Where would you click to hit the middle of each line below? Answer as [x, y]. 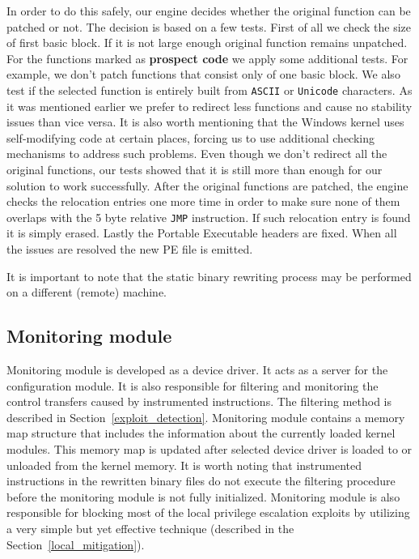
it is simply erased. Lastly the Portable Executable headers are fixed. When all [202, 233]
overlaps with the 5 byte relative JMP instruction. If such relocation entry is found [209, 217]
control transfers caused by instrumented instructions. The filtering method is [199, 401]
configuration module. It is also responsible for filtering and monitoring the [193, 385]
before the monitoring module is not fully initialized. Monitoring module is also [203, 496]
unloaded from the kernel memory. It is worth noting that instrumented [184, 465]
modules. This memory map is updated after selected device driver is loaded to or [209, 448]
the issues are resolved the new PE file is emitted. [130, 249]
